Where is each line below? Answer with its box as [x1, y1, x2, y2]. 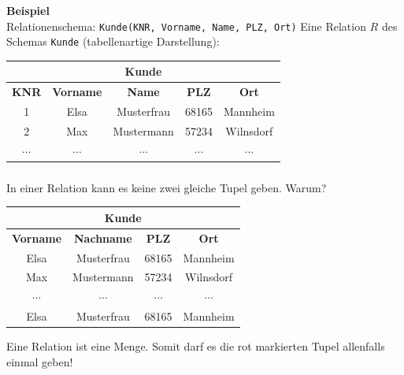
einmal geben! [6, 353, 73, 369]
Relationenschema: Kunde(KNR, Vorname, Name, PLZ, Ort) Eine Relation [6, 17, 366, 34]
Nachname [74, 229, 132, 246]
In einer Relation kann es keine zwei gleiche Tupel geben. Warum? [6, 179, 327, 195]
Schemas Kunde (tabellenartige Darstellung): [6, 33, 220, 50]
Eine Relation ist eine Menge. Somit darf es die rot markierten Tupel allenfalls [6, 338, 385, 355]
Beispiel [6, 2, 50, 18]
